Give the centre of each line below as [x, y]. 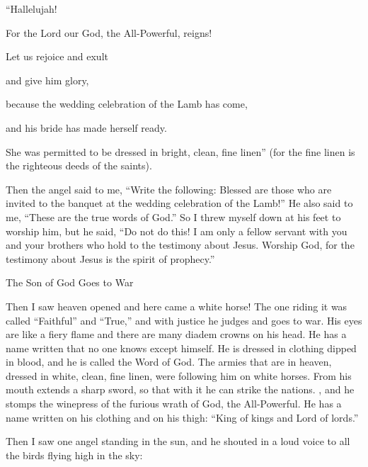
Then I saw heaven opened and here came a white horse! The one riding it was [177, 306]
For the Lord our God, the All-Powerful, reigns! [109, 32]
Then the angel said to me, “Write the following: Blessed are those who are [169, 189]
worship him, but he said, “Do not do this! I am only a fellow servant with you [177, 231]
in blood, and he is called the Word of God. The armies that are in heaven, [169, 362]
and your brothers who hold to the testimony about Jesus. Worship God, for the [180, 245]
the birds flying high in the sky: [74, 455]
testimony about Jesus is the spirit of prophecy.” [110, 258]
